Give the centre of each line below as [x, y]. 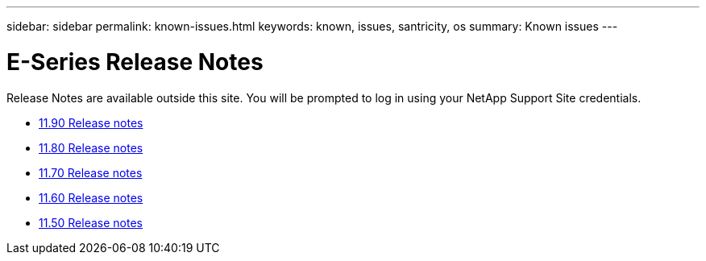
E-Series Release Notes [135, 62]
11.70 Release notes [91, 172]
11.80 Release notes [91, 147]
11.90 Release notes [91, 122]
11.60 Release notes [91, 197]
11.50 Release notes [91, 222]
